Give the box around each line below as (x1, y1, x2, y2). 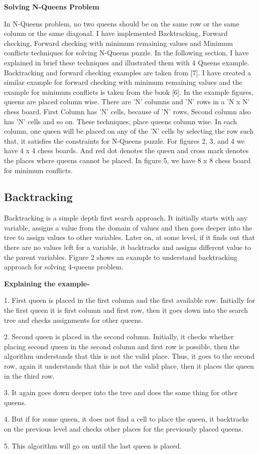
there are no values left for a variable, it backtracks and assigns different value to (4, 242, 251, 252)
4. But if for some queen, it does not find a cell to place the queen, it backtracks (4, 414, 249, 424)
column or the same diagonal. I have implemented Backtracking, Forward (4, 28, 228, 38)
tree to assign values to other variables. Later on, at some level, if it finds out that (4, 232, 255, 242)
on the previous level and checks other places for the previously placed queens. (4, 423, 244, 434)
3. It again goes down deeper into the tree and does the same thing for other (4, 387, 238, 398)
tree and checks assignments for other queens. (4, 314, 143, 325)
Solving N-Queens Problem (4, 1, 100, 11)
